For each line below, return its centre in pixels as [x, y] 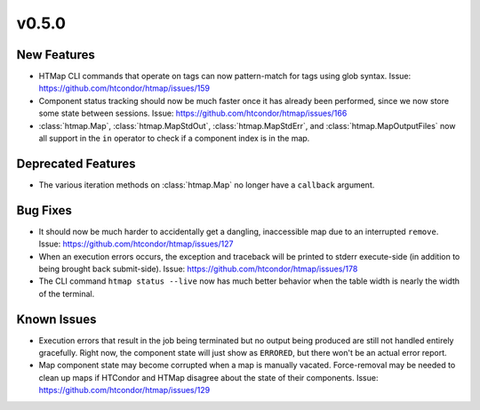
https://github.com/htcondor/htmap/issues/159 [124, 88]
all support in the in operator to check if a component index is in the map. [174, 139]
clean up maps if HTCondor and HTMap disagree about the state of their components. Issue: [208, 377]
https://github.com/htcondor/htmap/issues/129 [124, 390]
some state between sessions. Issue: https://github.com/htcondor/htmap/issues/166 [193, 113]
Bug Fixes [44, 210]
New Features [56, 55]
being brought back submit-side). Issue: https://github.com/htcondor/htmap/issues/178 [198, 269]
